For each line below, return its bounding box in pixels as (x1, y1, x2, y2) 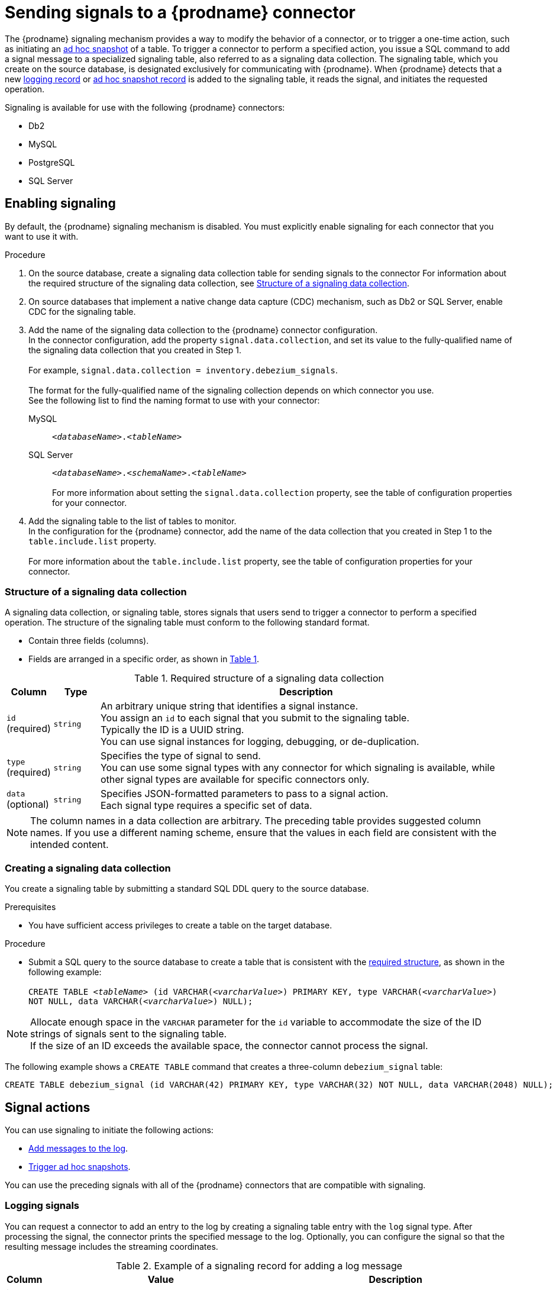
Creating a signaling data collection (5, 862, 171, 874)
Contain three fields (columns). (28, 636, 149, 646)
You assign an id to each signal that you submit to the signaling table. (100, 712, 410, 724)
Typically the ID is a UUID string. (100, 724, 244, 736)
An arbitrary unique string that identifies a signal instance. (100, 700, 358, 712)
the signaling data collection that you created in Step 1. (28, 344, 242, 355)
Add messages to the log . (28, 1143, 128, 1153)
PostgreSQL (28, 157, 75, 167)
